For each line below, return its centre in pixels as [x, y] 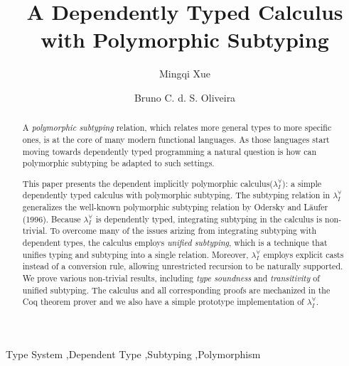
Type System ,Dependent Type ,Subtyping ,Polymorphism [133, 354]
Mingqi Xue [185, 74]
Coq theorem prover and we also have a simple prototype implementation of [163, 302]
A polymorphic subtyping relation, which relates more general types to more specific [177, 128]
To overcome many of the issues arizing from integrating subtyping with [183, 231]
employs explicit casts [304, 254]
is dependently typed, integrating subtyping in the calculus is [209, 219]
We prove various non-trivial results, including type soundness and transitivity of [171, 278]
